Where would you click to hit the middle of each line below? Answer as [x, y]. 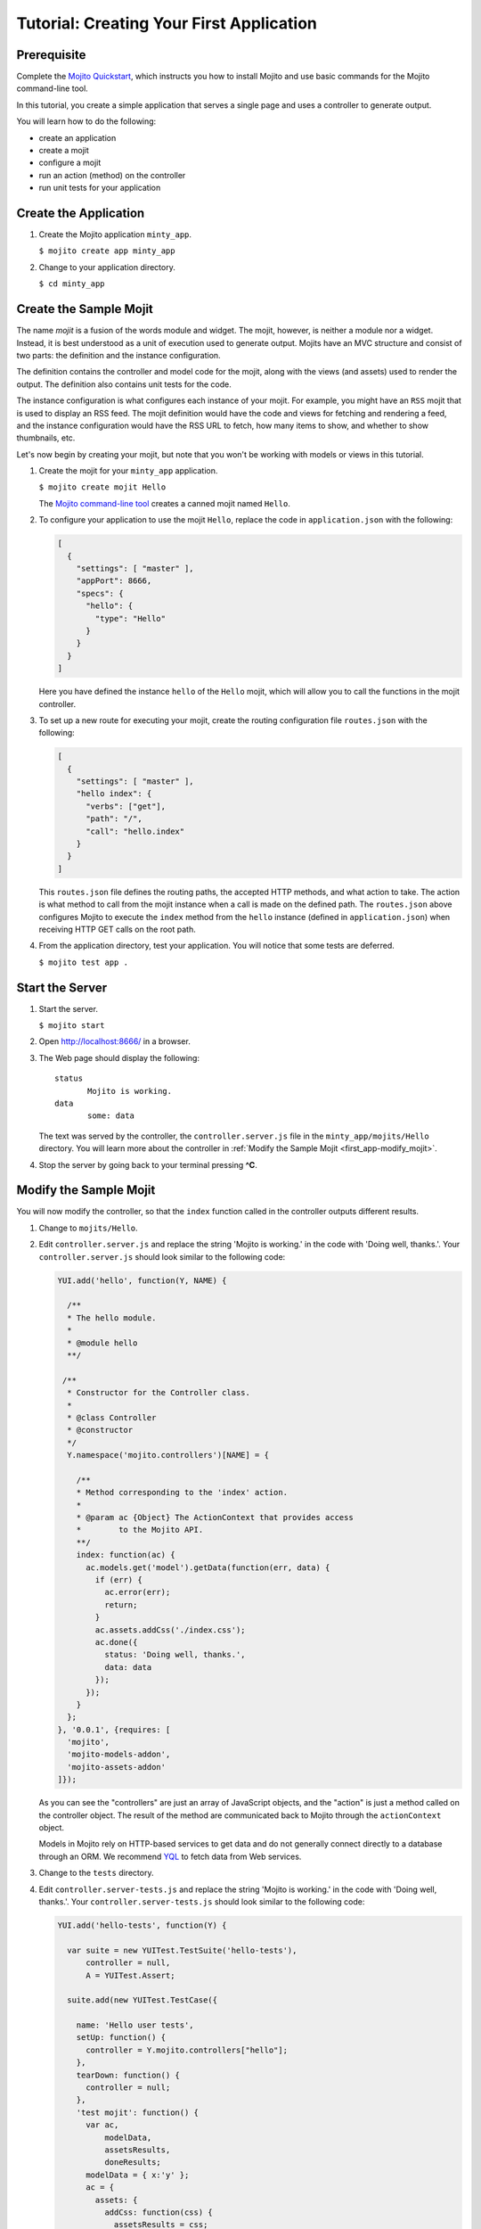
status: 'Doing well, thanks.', [175, 1655]
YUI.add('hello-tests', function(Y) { [142, 1925]
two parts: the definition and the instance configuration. [119, 355]
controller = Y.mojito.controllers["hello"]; [187, 2050]
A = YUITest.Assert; [130, 1975]
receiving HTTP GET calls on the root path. [117, 929]
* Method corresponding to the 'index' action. [182, 1493]
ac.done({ [116, 1642]
